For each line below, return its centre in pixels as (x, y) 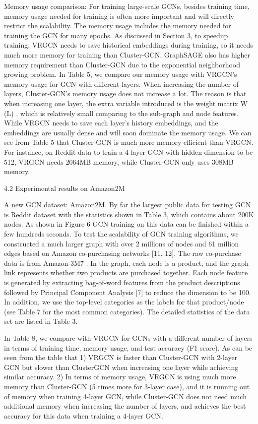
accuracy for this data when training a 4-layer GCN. (84, 415)
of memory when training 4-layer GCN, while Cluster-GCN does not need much (125, 396)
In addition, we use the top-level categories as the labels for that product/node (124, 302)
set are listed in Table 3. (41, 321)
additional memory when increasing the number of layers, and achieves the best (125, 406)
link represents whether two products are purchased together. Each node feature (126, 273)
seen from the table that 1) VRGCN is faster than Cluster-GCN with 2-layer (121, 357)
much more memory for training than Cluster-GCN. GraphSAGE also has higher (127, 54)
